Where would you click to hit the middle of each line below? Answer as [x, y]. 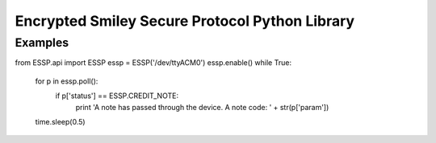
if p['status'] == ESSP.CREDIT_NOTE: [117, 96]
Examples [42, 43]
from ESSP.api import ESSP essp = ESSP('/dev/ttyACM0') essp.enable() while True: [153, 63]
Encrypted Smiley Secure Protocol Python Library [185, 21]
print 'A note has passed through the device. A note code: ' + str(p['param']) [202, 107]
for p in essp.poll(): [67, 81]
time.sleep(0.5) [60, 121]
